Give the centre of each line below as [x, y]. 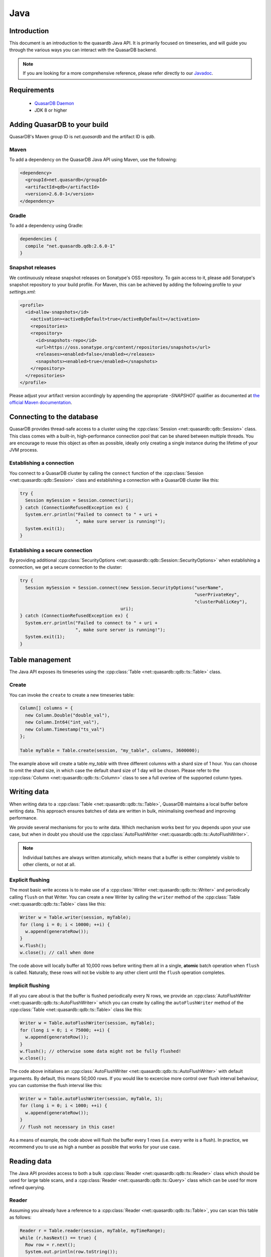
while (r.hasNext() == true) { [58, 1238]
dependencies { [38, 239]
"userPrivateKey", [217, 595]
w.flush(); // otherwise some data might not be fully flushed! [101, 1051]
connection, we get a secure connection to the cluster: [66, 567]
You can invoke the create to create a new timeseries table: [72, 695]
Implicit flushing [30, 985]
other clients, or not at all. [49, 864]
